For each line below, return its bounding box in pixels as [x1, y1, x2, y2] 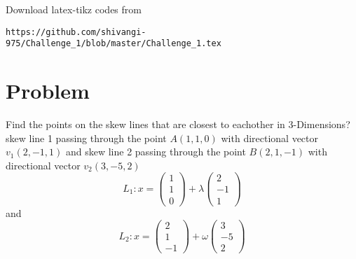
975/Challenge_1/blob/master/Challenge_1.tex [6, 38, 221, 49]
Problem [6, 76, 90, 105]
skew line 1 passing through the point [6, 130, 167, 145]
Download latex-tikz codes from [6, 2, 142, 16]
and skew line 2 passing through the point [65, 144, 246, 159]
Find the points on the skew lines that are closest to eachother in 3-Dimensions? [6, 117, 350, 132]
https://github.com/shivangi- [6, 27, 146, 37]
